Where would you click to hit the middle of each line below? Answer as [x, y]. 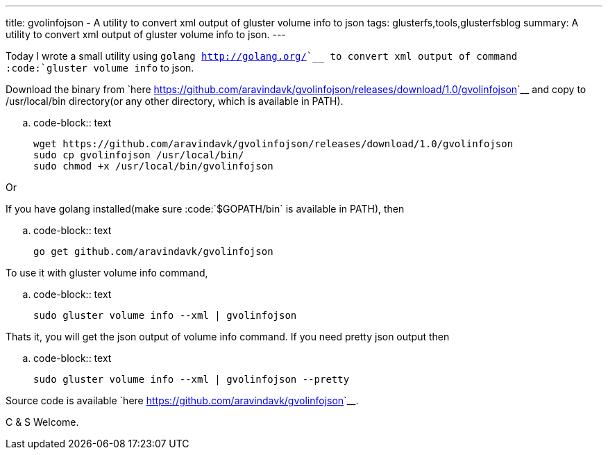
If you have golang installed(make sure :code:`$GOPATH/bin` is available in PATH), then [205, 209]
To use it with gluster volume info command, [107, 273]
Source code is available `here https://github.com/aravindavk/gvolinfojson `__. [182, 400]
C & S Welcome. [42, 422]
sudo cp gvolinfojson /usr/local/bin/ [139, 155]
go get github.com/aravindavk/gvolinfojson [153, 251]
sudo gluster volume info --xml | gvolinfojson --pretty [192, 379]
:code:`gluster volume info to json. [100, 68]
